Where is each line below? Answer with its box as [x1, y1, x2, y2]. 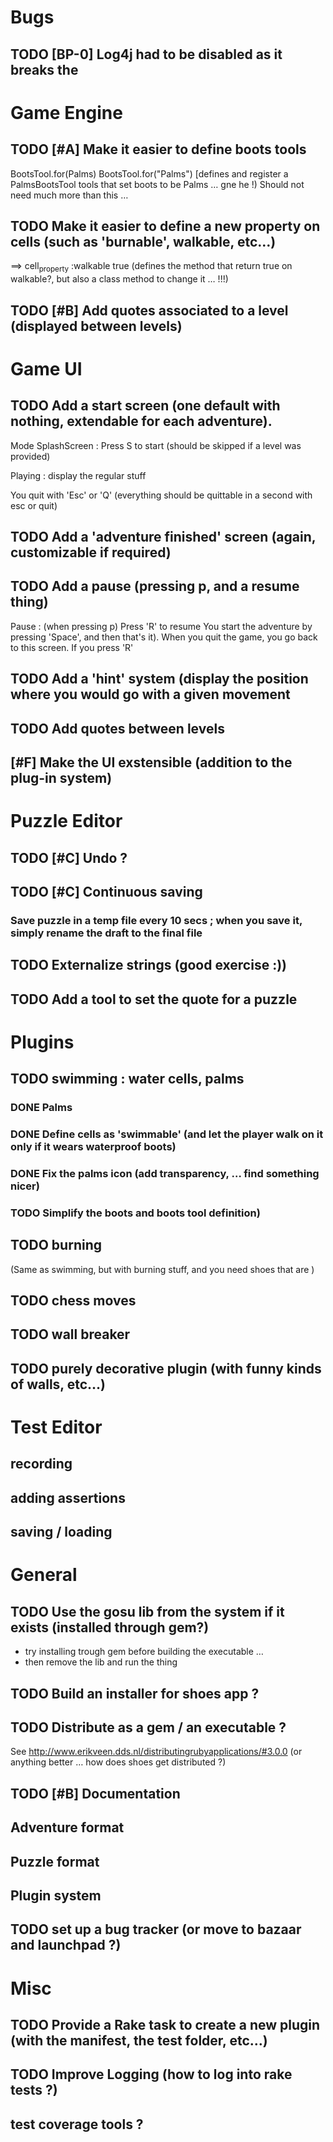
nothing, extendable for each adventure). [10, 413, 273, 430]
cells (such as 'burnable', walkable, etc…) [10, 233, 277, 250]
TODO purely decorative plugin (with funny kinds [10, 1360, 322, 1377]
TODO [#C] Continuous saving [10, 883, 203, 900]
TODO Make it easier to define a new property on [10, 217, 321, 235]
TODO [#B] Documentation [10, 1785, 181, 1802]
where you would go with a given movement [10, 686, 291, 703]
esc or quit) [10, 499, 58, 511]
